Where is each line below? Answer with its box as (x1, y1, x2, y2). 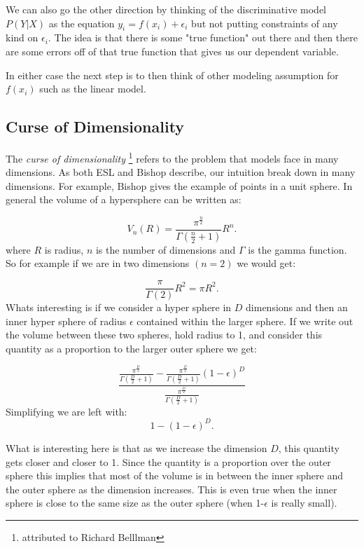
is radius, (44, 242, 84, 256)
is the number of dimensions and (95, 242, 236, 256)
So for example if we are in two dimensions (6, 256, 190, 270)
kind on (6, 30, 38, 45)
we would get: (237, 256, 296, 270)
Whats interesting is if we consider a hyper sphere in (6, 300, 232, 315)
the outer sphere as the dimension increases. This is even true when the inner (6, 481, 337, 496)
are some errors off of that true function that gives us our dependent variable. (6, 43, 339, 58)
